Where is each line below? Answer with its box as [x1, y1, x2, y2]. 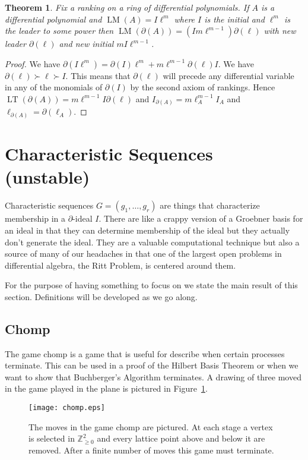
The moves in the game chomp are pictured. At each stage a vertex [28, 420, 273, 433]
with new [263, 24, 296, 37]
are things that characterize [160, 199, 260, 212]
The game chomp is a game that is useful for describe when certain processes [5, 347, 285, 360]
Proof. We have [5, 57, 61, 70]
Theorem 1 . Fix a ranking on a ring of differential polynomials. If [5, 1, 249, 13]
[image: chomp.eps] [28, 404, 105, 412]
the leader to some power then [5, 24, 114, 37]
